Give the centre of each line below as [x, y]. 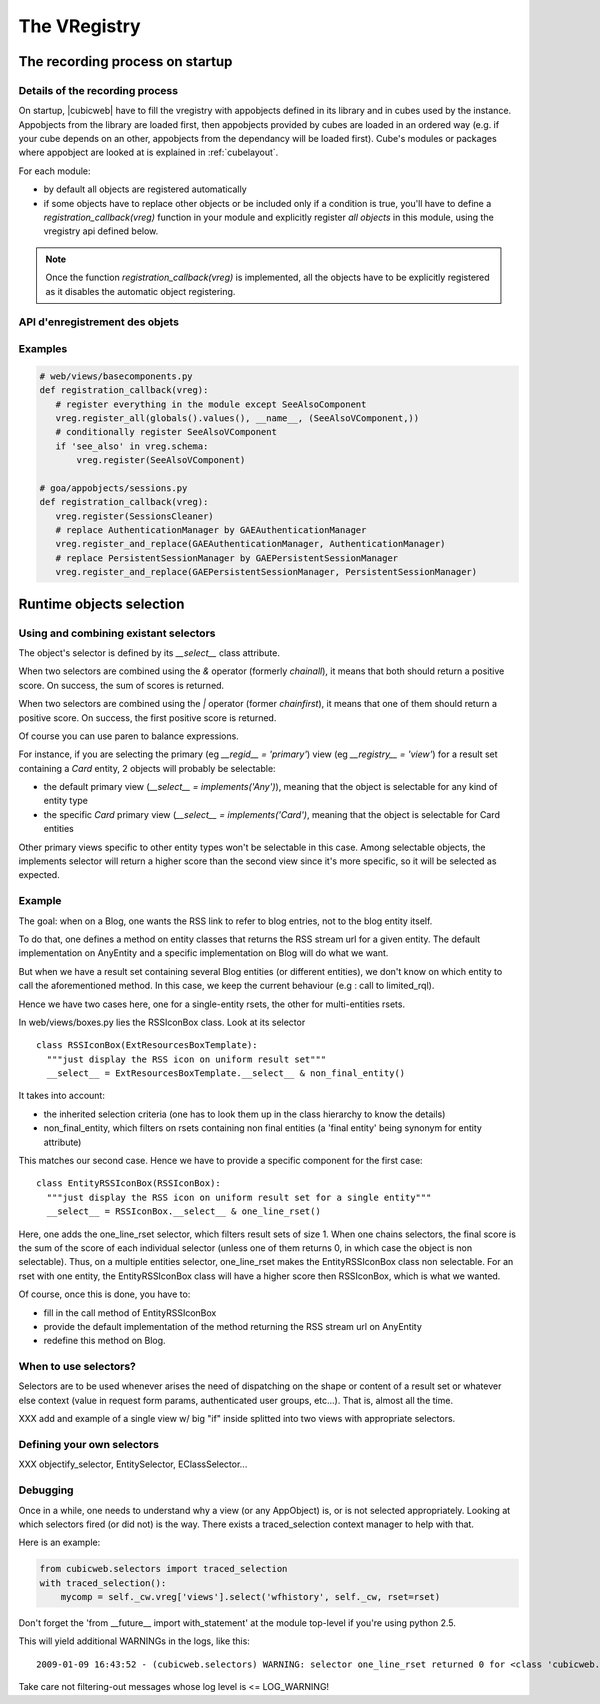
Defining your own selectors [89, 1444]
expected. [39, 875]
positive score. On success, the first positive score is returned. [147, 717]
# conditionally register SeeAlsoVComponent [166, 432]
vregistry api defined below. [101, 231]
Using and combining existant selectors [117, 633]
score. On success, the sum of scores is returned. [121, 685]
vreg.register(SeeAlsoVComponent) [161, 460]
